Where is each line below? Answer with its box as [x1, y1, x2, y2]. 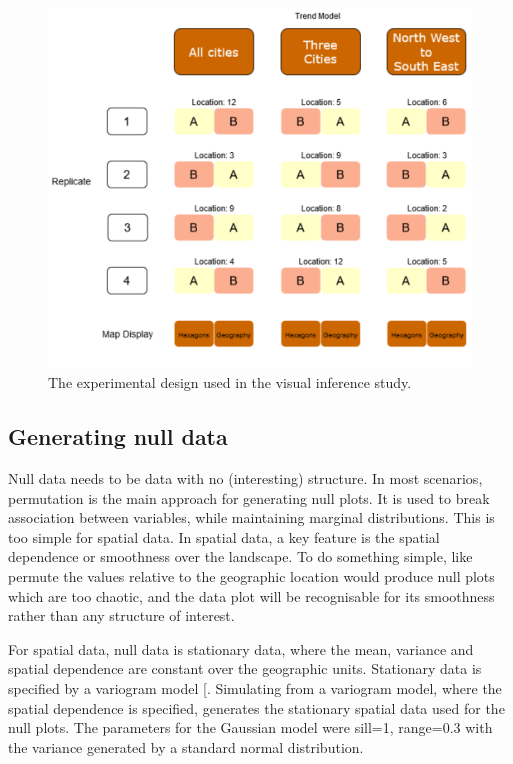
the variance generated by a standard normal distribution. [8, 736, 364, 757]
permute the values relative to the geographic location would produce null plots [8, 566, 495, 586]
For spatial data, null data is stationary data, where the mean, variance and [8, 638, 474, 659]
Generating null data [8, 421, 228, 452]
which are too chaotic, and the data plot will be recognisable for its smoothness [8, 585, 495, 606]
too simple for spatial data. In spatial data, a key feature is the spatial [8, 526, 440, 547]
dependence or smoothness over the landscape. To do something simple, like [8, 546, 473, 567]
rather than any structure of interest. [8, 605, 235, 626]
